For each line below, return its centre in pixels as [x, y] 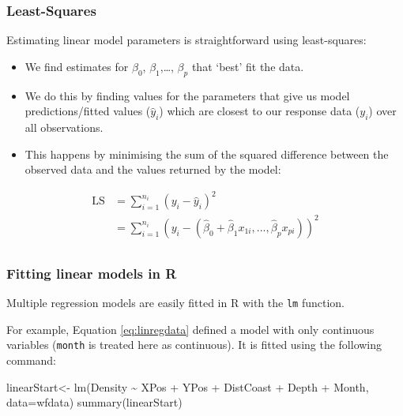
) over [382, 111]
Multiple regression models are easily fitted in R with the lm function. [175, 303]
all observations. [64, 127]
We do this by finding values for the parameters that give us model [187, 95]
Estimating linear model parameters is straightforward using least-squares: [186, 40]
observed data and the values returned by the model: [153, 169]
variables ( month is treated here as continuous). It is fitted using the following [194, 345]
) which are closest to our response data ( [260, 111]
